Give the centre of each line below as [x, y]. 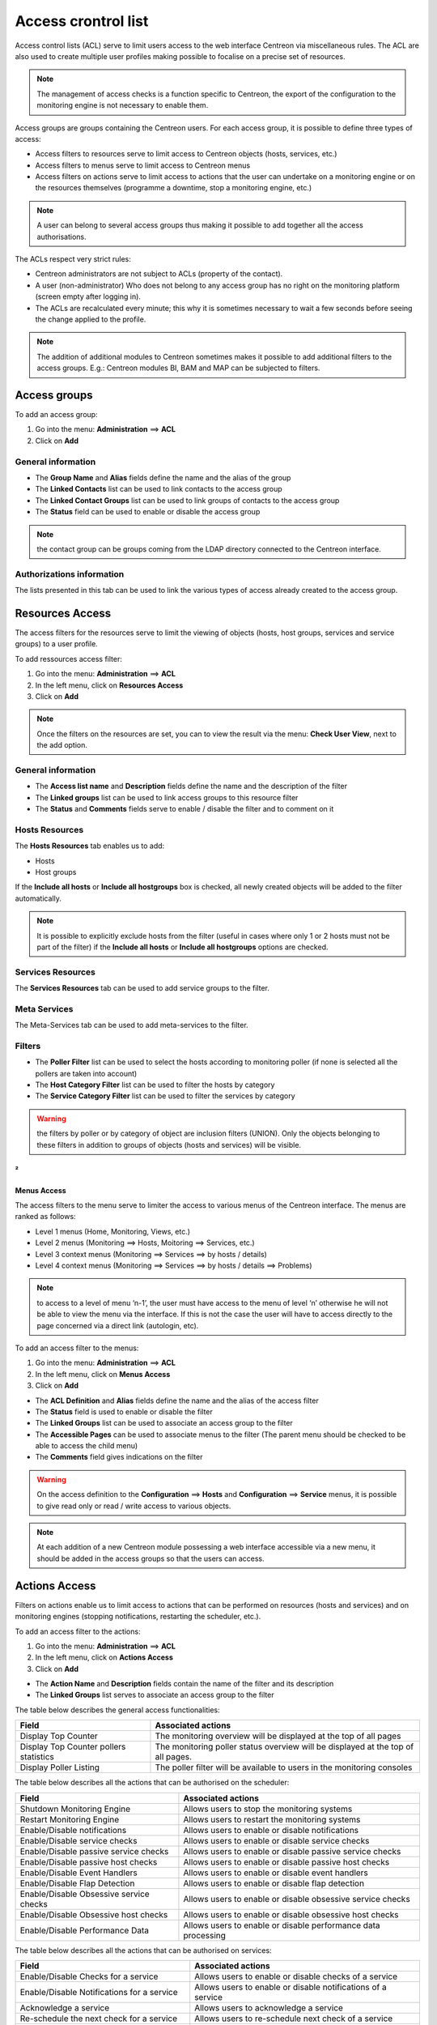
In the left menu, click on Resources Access [109, 685]
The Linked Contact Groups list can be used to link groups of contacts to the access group [187, 500]
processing [205, 1935]
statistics [37, 1757]
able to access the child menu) [87, 1446]
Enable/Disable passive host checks [89, 1861]
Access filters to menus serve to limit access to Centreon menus [143, 165]
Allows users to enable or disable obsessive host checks [291, 1914]
